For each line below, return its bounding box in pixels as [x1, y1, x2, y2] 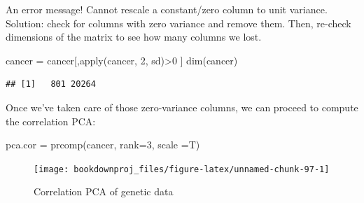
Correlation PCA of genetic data [34, 184, 174, 199]
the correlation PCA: [6, 113, 96, 128]
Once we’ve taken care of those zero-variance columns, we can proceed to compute [6, 99, 358, 114]
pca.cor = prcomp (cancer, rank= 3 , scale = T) [6, 137, 200, 152]
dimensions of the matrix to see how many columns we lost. [6, 29, 262, 44]
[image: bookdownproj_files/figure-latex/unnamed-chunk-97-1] [34, 164, 330, 174]
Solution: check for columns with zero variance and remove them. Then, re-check [6, 15, 351, 30]
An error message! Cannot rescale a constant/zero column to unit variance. [6, 2, 328, 16]
